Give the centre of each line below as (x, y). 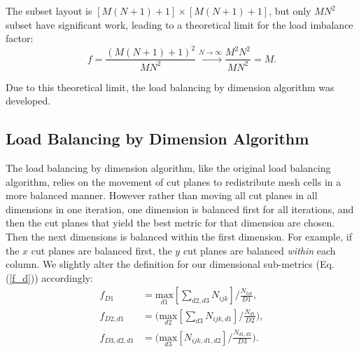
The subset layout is (49, 11)
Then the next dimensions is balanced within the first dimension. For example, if (179, 237)
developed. (28, 101)
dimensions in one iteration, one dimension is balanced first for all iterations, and (180, 209)
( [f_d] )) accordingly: (49, 277)
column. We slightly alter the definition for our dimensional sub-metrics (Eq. (170, 264)
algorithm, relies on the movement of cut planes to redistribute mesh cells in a (174, 181)
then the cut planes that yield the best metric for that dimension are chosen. (170, 223)
